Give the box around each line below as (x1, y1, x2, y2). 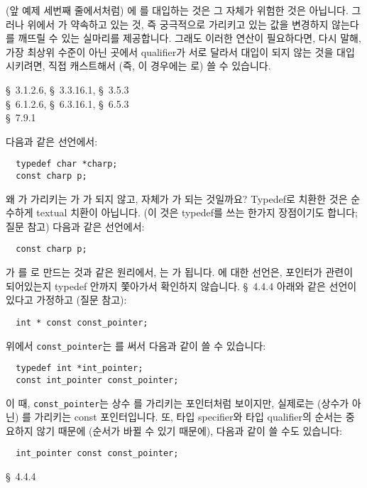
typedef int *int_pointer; (16, 363, 143, 374)
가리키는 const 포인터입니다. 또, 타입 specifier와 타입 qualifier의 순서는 (34, 409, 343, 424)
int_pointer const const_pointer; (16, 448, 179, 459)
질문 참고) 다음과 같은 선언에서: (6, 218, 145, 233)
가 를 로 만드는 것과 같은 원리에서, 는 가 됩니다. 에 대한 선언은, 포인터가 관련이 (6, 265, 354, 279)
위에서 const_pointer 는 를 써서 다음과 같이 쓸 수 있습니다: (6, 338, 266, 353)
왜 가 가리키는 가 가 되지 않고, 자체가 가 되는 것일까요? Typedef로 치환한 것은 (6, 191, 348, 206)
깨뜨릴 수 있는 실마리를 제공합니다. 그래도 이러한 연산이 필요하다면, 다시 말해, (18, 30, 361, 45)
